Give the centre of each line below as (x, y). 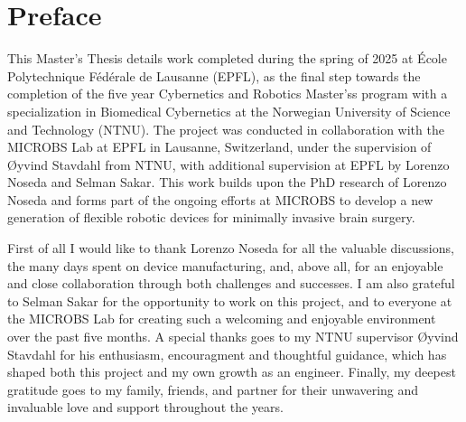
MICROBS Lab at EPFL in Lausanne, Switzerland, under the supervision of (219, 147)
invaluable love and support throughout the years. (145, 407)
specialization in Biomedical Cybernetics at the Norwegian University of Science (229, 111)
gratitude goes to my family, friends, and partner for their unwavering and (213, 389)
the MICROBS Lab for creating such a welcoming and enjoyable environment (222, 319)
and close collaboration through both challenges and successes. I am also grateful (231, 283)
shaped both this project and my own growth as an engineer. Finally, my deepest (232, 372)
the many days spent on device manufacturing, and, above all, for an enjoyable (225, 265)
